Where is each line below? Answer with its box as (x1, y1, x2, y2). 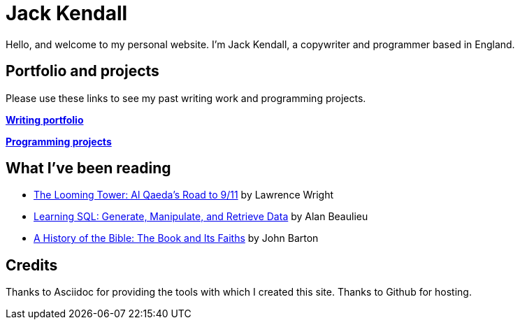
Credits (6, 256, 58, 274)
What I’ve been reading (6, 159, 171, 178)
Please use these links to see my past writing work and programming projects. (6, 92, 366, 104)
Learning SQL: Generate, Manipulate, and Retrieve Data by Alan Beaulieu (34, 210, 368, 223)
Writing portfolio (6, 113, 84, 126)
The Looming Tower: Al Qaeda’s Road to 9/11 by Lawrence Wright (34, 189, 334, 201)
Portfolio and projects (6, 62, 159, 80)
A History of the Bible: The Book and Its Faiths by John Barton (34, 232, 319, 245)
